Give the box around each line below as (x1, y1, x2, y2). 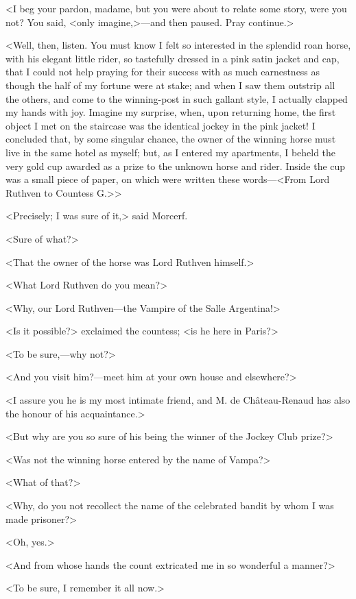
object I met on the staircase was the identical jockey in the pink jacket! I (5, 118, 316, 132)
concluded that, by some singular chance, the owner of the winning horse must (5, 132, 336, 146)
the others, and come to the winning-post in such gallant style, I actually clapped (5, 91, 348, 106)
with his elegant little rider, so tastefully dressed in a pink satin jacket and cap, (5, 51, 340, 65)
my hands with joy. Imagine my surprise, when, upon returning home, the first (5, 105, 336, 119)
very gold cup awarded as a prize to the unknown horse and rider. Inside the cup (5, 158, 346, 173)
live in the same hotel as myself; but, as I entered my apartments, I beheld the (5, 145, 336, 159)
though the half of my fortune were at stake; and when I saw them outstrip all (5, 77, 335, 92)
